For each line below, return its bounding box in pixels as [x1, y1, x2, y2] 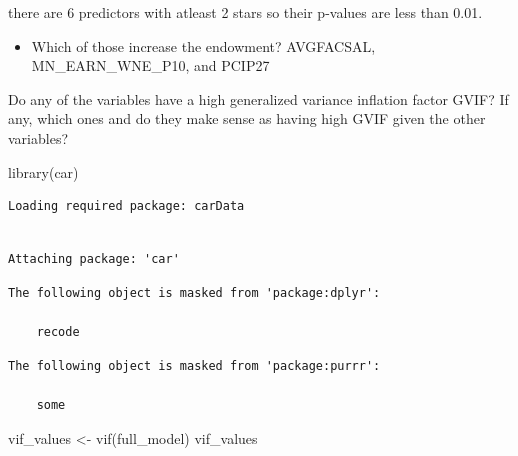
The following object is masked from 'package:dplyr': [8, 285, 381, 300]
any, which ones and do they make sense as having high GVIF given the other [8, 108, 486, 129]
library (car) [8, 161, 79, 182]
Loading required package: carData [8, 199, 245, 214]
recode [36, 325, 80, 340]
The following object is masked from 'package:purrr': [8, 358, 381, 373]
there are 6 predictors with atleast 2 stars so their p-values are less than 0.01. [8, 2, 483, 22]
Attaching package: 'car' [8, 252, 180, 267]
